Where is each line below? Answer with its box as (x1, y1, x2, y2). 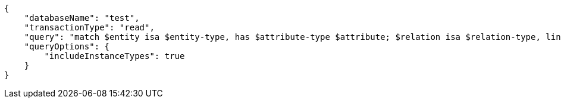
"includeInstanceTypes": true (44, 51, 185, 61)
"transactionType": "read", (24, 23, 155, 32)
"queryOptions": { (24, 42, 110, 51)
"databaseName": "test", (24, 13, 140, 23)
